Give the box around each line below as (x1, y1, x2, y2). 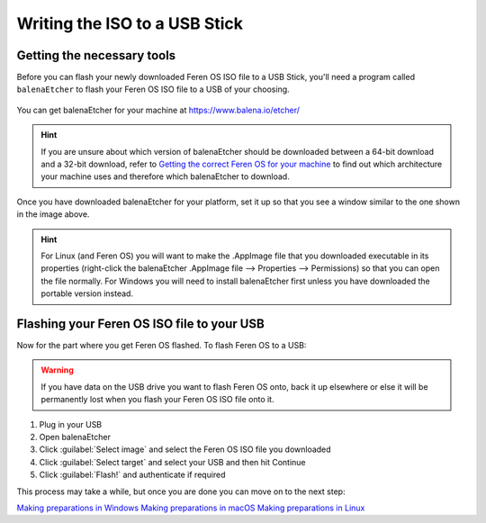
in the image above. (16, 209, 90, 220)
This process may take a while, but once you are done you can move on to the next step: (16, 486, 346, 497)
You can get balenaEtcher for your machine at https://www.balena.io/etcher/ (16, 104, 301, 115)
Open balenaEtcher (39, 432, 112, 442)
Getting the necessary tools (16, 48, 176, 63)
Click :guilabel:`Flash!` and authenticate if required (39, 469, 226, 481)
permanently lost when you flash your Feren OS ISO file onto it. (40, 394, 274, 405)
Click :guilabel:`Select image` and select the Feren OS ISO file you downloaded (39, 444, 332, 455)
